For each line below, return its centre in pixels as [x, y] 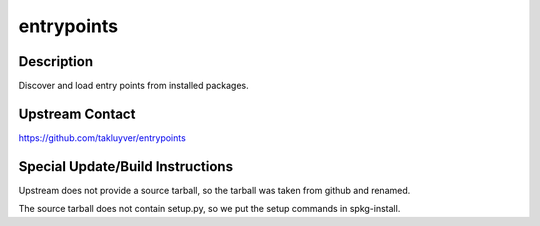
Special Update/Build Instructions [126, 166]
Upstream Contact [77, 113]
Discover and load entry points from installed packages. [133, 86]
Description [56, 61]
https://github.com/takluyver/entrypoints [102, 137]
